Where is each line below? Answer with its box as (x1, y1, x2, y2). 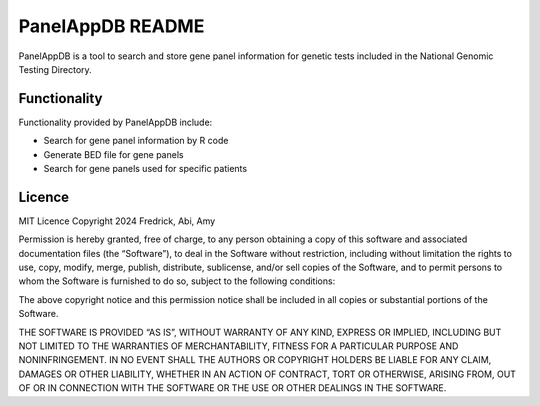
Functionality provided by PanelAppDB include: (18, 116, 213, 128)
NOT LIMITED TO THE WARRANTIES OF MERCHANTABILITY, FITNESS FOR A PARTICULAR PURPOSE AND (18, 340, 459, 352)
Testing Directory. (18, 63, 92, 75)
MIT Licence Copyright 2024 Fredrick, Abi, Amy (18, 215, 216, 227)
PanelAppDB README (18, 15, 205, 37)
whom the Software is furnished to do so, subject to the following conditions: (18, 275, 336, 287)
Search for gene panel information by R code (43, 135, 229, 147)
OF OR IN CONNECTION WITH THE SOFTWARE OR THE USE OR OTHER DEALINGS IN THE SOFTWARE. (18, 382, 447, 394)
